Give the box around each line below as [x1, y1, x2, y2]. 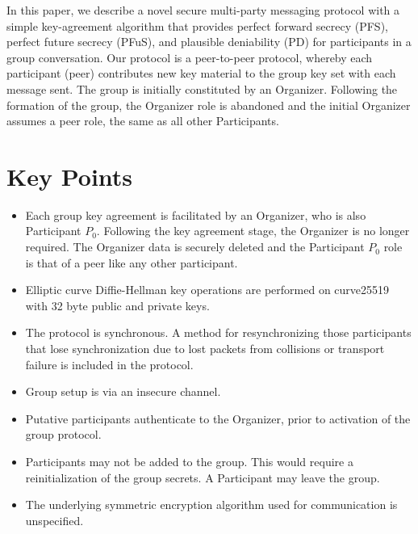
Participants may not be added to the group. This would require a [25, 453, 353, 469]
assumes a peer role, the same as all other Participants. [6, 112, 279, 129]
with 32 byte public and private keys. [25, 296, 210, 313]
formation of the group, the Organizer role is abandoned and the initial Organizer [6, 96, 411, 113]
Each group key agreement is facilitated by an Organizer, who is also [25, 206, 366, 223]
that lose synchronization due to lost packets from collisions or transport [25, 340, 385, 357]
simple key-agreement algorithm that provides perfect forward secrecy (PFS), [6, 17, 388, 34]
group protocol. [25, 426, 102, 443]
